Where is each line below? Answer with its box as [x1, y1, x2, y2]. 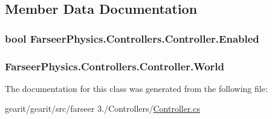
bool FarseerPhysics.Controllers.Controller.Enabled [5, 31, 259, 46]
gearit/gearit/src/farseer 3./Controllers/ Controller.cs [5, 102, 201, 115]
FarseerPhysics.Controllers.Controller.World [5, 58, 224, 73]
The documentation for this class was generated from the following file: [5, 82, 268, 94]
